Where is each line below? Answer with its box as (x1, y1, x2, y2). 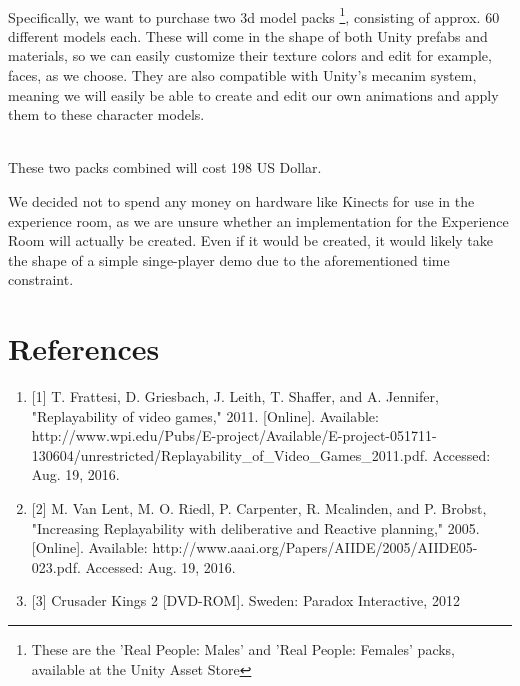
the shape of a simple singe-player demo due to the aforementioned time (8, 249, 450, 270)
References (8, 328, 160, 369)
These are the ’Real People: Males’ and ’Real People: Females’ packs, (31, 639, 456, 660)
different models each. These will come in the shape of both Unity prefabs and (8, 25, 488, 46)
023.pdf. (31, 556, 81, 577)
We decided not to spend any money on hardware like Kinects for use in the (8, 191, 475, 211)
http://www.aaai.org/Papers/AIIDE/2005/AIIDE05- (152, 537, 478, 558)
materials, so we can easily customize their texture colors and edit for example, (8, 45, 492, 66)
